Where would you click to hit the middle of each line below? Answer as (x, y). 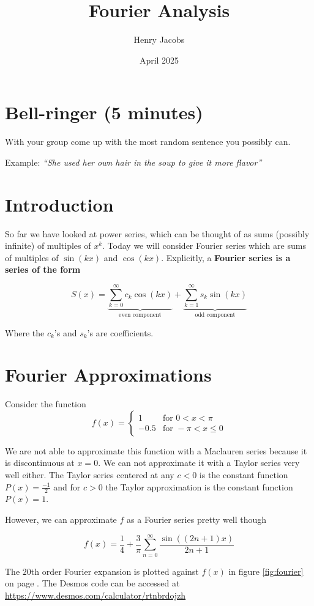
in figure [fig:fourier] (266, 571)
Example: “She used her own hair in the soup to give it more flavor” (133, 162)
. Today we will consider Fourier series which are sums (204, 246)
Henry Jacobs (159, 39)
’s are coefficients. (120, 332)
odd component (215, 315)
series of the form (43, 269)
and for (67, 486)
